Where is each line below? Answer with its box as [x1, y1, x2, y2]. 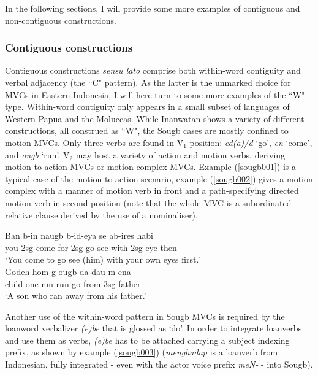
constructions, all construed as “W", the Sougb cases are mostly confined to [5, 124, 289, 137]
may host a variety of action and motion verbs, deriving [75, 148, 286, 161]
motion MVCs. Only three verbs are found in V [5, 136, 184, 149]
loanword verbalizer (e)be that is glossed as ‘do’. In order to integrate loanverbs [5, 322, 302, 334]
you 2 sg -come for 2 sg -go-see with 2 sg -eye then [5, 241, 177, 253]
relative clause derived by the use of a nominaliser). [5, 208, 198, 221]
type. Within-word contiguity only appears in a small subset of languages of [5, 100, 290, 113]
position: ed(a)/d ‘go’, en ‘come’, [189, 136, 312, 149]
